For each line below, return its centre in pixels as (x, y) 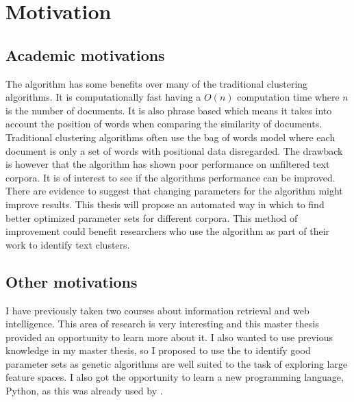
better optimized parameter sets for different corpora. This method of (152, 217)
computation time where (288, 97)
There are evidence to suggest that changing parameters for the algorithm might (174, 191)
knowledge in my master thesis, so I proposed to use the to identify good (158, 350)
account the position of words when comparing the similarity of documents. (164, 124)
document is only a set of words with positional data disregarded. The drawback (174, 150)
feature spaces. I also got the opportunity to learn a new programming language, (175, 377)
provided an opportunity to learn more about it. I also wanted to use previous (169, 337)
